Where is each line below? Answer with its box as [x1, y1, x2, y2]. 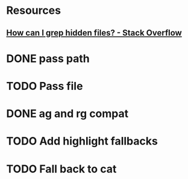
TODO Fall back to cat [6, 162, 117, 175]
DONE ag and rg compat [6, 107, 129, 121]
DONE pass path [6, 52, 90, 65]
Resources [6, 4, 61, 17]
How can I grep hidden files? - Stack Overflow [6, 28, 182, 38]
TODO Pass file [6, 79, 83, 93]
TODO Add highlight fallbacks [6, 134, 158, 148]
